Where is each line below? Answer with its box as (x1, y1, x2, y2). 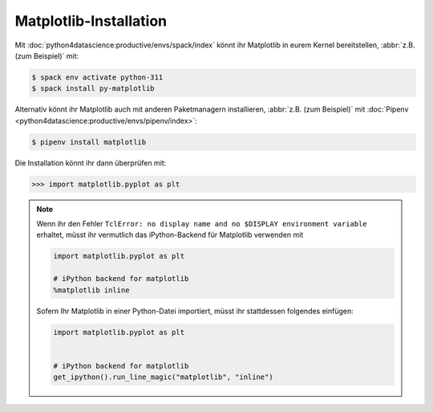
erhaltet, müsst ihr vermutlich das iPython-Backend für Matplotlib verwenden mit (36, 230, 304, 240)
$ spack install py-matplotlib (31, 84, 156, 93)
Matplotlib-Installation (14, 12, 168, 30)
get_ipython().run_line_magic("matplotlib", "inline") (53, 373, 273, 381)
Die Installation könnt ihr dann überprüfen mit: (14, 157, 167, 168)
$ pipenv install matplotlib (31, 137, 147, 146)
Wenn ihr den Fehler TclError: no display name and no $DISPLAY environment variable (36, 219, 368, 229)
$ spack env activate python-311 (31, 72, 164, 82)
